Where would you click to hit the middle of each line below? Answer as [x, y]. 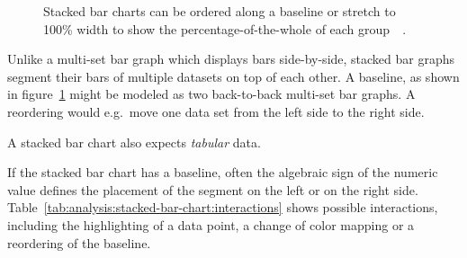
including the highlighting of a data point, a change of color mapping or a [211, 224]
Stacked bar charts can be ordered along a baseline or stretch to [220, 11]
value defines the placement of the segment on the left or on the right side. [213, 189]
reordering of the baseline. [79, 242]
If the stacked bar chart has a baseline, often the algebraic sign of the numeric [223, 172]
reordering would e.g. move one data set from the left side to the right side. [216, 111]
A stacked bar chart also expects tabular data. [134, 142]
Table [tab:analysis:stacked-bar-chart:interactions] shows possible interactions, [223, 207]
